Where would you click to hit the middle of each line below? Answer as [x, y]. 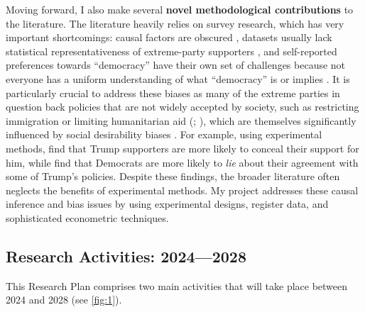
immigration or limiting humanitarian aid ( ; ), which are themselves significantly [181, 120]
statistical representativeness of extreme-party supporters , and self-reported [171, 51]
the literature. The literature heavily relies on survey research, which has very [175, 23]
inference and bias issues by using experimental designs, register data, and [167, 204]
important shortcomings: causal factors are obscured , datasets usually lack [169, 37]
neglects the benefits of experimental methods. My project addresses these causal [182, 190]
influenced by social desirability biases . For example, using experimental [164, 134]
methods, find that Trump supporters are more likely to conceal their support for [182, 148]
